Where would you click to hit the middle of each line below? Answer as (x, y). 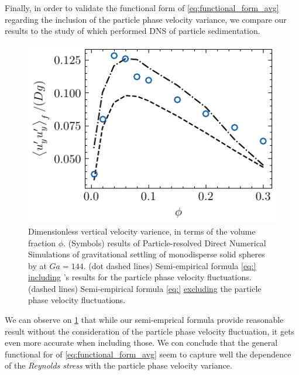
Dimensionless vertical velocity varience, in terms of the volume (142, 231)
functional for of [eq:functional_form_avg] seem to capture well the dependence (148, 354)
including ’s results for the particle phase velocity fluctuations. (140, 277)
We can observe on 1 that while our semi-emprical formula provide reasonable (144, 320)
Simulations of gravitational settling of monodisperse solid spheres (147, 254)
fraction (42, 242)
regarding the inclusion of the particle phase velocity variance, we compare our (146, 19)
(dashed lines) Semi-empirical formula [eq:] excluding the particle (145, 288)
